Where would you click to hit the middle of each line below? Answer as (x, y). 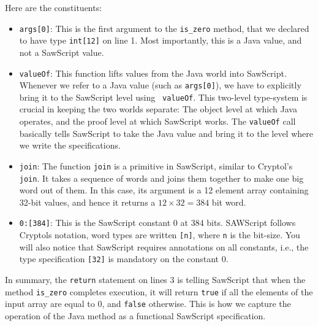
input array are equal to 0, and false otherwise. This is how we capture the (148, 304)
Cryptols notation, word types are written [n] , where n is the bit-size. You (160, 235)
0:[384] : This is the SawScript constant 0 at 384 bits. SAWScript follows (157, 223)
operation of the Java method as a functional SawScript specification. (135, 315)
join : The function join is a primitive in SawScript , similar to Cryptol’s (156, 165)
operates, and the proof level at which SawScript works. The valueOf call (157, 121)
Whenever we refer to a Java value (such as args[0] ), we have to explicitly (160, 85)
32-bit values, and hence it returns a (87, 202)
